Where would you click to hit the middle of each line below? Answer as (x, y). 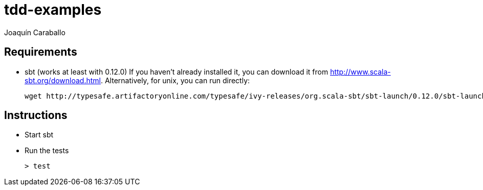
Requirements (41, 52)
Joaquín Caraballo (35, 32)
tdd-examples (53, 10)
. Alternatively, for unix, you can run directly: (175, 80)
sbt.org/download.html (63, 80)
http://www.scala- (360, 72)
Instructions (36, 115)
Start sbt (39, 135)
